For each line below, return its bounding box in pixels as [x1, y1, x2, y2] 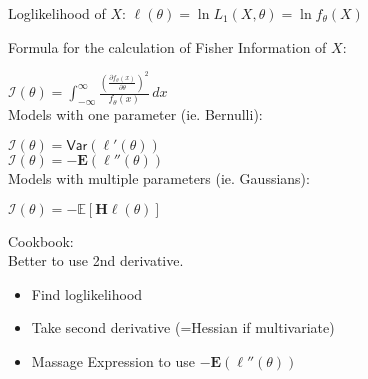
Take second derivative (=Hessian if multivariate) [31, 317, 335, 338]
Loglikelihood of [8, 3, 106, 23]
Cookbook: [8, 230, 74, 251]
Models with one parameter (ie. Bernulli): [8, 104, 263, 125]
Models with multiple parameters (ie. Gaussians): [8, 167, 310, 188]
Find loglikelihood [31, 283, 143, 304]
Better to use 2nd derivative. [8, 250, 184, 271]
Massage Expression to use [31, 350, 195, 371]
